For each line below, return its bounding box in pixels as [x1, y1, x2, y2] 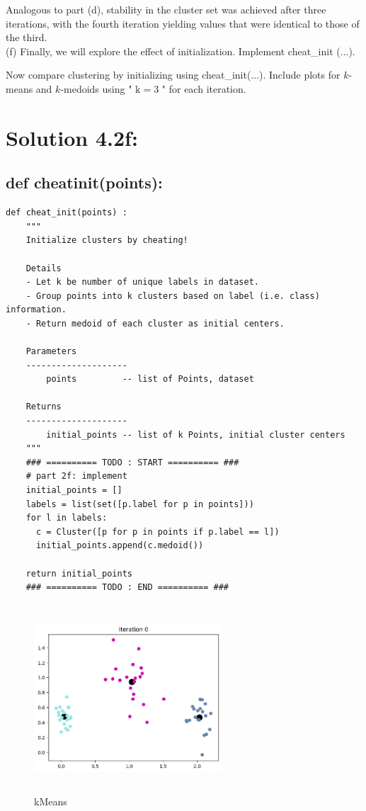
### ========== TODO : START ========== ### [25, 457, 239, 467]
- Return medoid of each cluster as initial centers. [25, 318, 285, 329]
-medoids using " [60, 81, 132, 96]
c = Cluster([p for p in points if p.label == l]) [35, 526, 280, 537]
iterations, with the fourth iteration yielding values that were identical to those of [6, 16, 360, 30]
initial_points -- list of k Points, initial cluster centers [46, 429, 345, 440]
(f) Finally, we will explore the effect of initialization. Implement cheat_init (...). [6, 43, 355, 58]
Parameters [25, 346, 77, 357]
